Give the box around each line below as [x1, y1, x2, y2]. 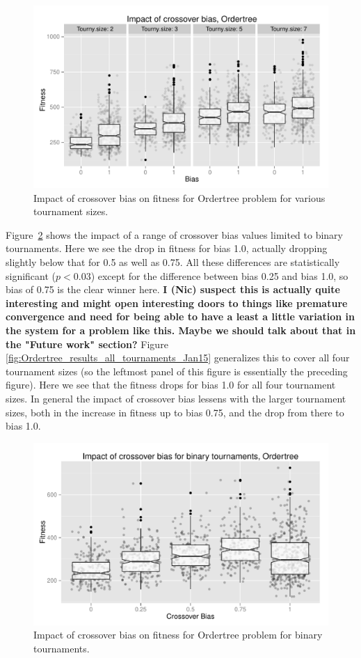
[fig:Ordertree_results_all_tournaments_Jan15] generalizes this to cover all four [6, 350, 350, 365]
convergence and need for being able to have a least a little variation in [6, 309, 355, 324]
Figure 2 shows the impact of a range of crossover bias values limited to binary [6, 227, 343, 242]
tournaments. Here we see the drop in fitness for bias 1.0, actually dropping [6, 241, 328, 256]
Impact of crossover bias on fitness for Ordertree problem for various [33, 190, 326, 205]
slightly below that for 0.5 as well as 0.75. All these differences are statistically [6, 255, 340, 269]
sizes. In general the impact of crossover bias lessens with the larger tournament [6, 391, 346, 405]
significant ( [6, 268, 56, 283]
